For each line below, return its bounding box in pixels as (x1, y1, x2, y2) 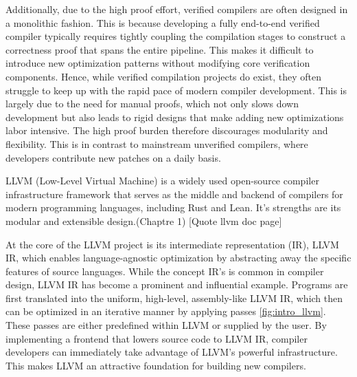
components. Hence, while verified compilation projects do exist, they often (5, 69, 321, 83)
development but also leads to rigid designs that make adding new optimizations (5, 109, 344, 124)
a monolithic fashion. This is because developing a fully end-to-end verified (5, 15, 320, 30)
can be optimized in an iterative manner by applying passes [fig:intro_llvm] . (5, 304, 326, 319)
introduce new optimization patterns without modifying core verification (5, 56, 310, 70)
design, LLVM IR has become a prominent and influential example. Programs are (5, 277, 348, 292)
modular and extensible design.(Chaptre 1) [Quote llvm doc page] (5, 213, 282, 228)
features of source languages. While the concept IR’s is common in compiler (5, 263, 324, 278)
